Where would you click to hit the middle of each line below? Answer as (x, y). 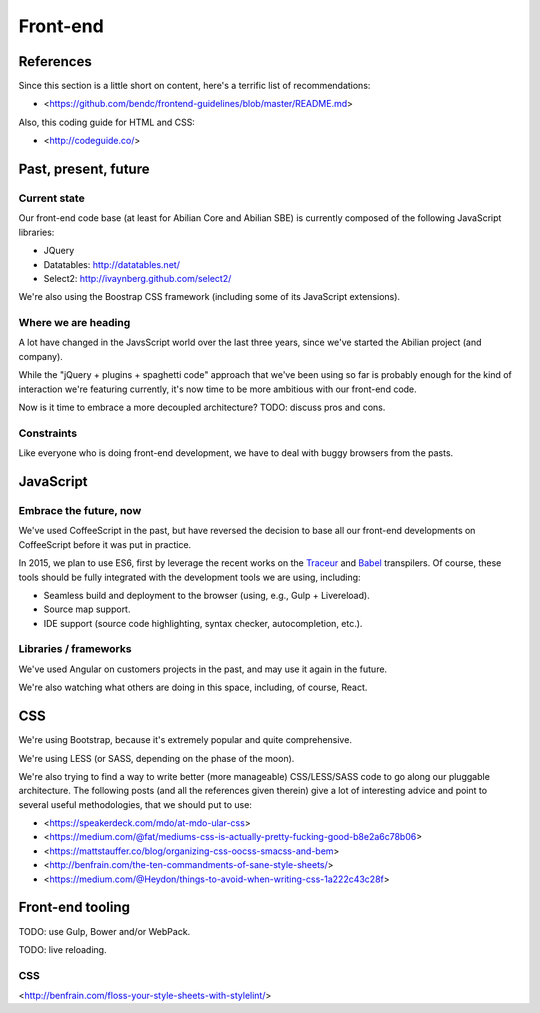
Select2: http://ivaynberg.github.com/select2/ (137, 278)
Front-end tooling (74, 907)
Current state (51, 198)
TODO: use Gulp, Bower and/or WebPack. (104, 931)
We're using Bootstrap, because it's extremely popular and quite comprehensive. (185, 740)
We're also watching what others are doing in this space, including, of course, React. (193, 687)
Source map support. (87, 609)
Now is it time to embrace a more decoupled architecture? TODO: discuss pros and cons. (202, 407)
